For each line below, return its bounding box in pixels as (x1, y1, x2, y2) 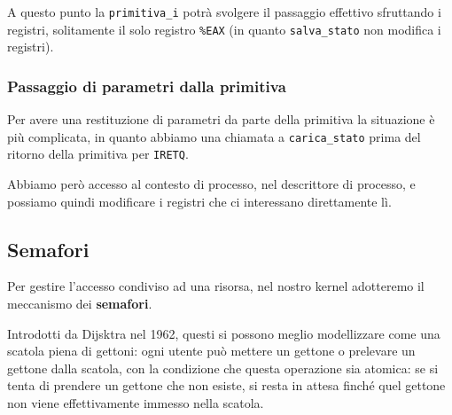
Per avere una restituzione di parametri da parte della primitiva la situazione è (7, 110, 435, 129)
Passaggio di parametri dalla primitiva (7, 74, 286, 97)
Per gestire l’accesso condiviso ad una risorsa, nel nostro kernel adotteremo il (7, 277, 425, 295)
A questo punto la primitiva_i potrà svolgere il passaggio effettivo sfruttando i (7, 3, 441, 20)
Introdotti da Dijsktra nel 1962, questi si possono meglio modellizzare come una (7, 324, 440, 342)
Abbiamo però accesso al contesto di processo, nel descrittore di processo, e (7, 175, 416, 193)
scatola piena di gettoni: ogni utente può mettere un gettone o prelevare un (7, 341, 416, 360)
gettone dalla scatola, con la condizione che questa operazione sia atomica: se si (7, 358, 439, 377)
